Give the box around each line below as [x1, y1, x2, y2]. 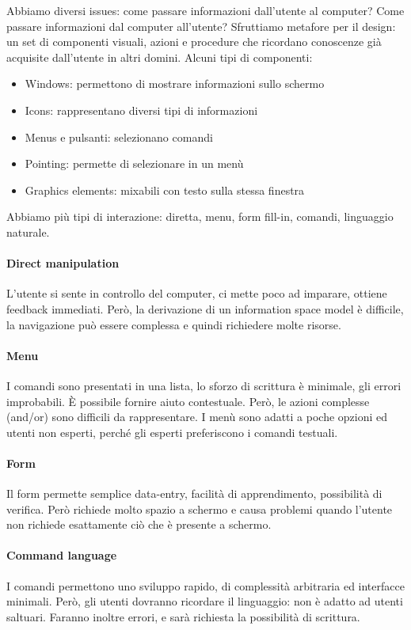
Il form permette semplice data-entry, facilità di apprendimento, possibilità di [6, 485, 382, 502]
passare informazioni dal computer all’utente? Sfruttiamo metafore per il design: [6, 17, 396, 34]
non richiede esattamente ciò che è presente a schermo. [6, 516, 272, 533]
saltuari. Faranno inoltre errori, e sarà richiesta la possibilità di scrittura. [6, 608, 360, 624]
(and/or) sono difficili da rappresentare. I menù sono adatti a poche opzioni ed [6, 408, 388, 425]
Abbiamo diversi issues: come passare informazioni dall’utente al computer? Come [6, 2, 405, 18]
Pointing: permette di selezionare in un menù [25, 155, 244, 172]
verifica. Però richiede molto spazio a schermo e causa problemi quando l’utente [6, 500, 393, 517]
